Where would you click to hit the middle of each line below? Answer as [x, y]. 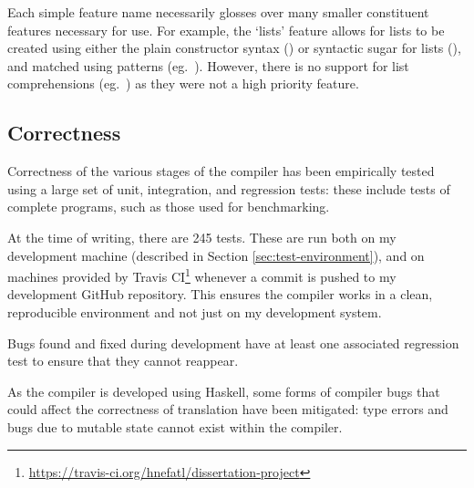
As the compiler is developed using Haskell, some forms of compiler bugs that [224, 391]
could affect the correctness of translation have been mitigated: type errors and [228, 409]
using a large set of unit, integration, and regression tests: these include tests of [229, 188]
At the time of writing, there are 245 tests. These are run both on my [202, 237]
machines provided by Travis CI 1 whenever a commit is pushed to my [202, 275]
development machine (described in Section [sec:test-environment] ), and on [216, 255]
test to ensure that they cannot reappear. [123, 361]
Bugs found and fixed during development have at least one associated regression [233, 343]
